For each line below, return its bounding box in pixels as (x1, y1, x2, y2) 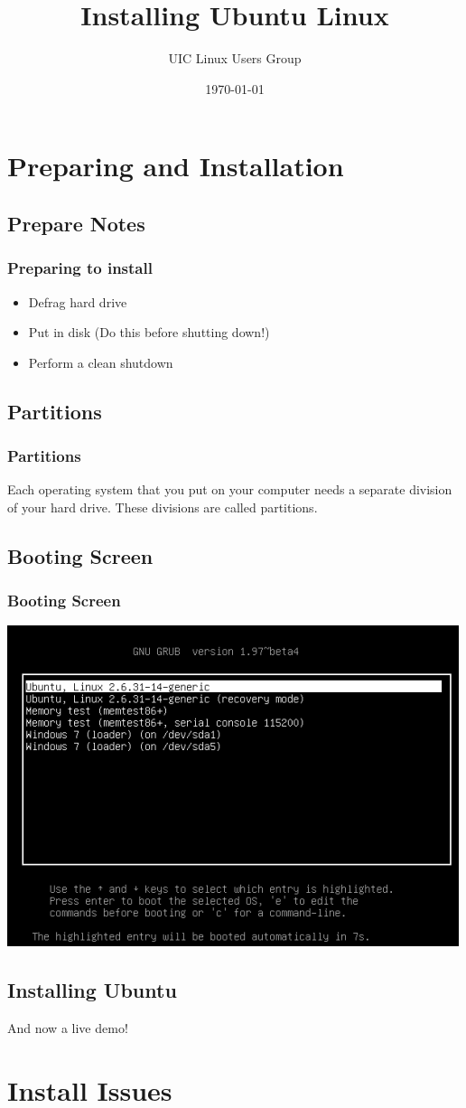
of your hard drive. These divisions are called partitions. (7, 497, 318, 516)
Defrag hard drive (28, 292, 127, 311)
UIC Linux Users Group (168, 49, 302, 68)
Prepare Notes (7, 209, 145, 237)
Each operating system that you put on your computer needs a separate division (7, 480, 452, 499)
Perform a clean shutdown (28, 352, 173, 371)
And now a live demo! (7, 1019, 128, 1038)
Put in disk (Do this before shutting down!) (28, 323, 270, 342)
